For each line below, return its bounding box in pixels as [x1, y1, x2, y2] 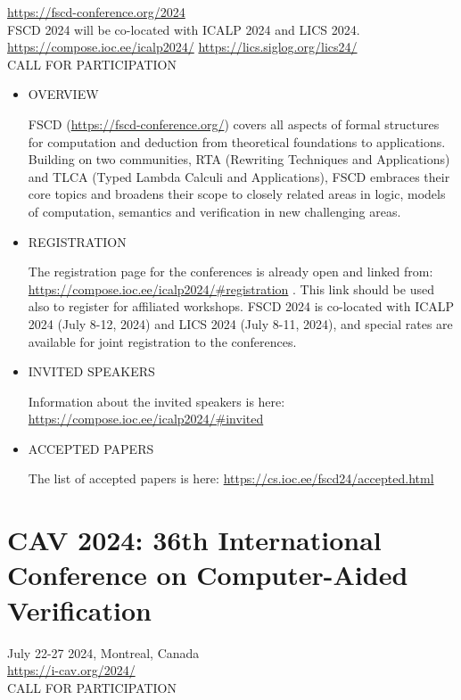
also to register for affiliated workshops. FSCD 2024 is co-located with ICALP [28, 297, 455, 316]
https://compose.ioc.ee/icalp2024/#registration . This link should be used [28, 279, 434, 298]
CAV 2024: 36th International [7, 522, 382, 558]
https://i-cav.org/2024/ [7, 661, 136, 679]
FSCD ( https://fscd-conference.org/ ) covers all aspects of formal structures [28, 114, 440, 133]
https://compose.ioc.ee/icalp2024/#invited [28, 409, 264, 428]
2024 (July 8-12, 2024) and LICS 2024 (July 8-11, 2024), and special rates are [28, 314, 453, 333]
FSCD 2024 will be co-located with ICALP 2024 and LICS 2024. [7, 20, 360, 38]
